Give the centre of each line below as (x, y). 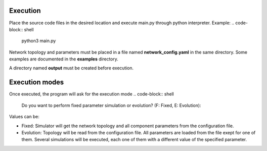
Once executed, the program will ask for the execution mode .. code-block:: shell (91, 94)
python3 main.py (39, 41)
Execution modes (37, 82)
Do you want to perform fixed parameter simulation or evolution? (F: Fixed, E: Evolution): (111, 105)
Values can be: (24, 117)
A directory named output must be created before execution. (71, 68)
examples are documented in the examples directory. (64, 59)
